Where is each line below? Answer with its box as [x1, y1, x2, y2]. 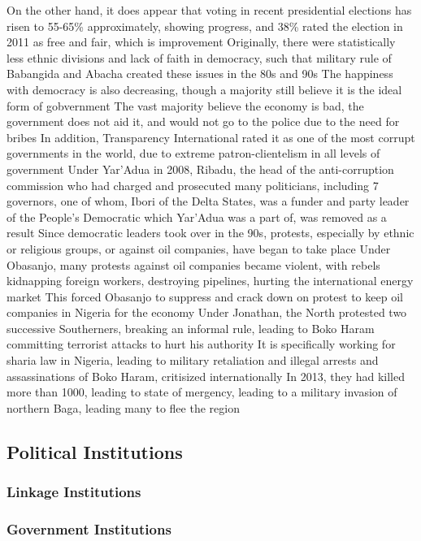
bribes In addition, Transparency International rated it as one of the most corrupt [7, 128, 415, 145]
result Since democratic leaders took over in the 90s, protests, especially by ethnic [7, 224, 414, 241]
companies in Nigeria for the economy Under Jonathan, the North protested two [7, 304, 407, 321]
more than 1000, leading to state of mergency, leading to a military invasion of [7, 383, 397, 400]
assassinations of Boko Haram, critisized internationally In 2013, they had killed [7, 367, 406, 384]
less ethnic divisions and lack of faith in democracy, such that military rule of [7, 49, 392, 66]
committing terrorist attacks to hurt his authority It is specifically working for [7, 335, 396, 353]
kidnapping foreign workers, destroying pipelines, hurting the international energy [7, 272, 414, 289]
